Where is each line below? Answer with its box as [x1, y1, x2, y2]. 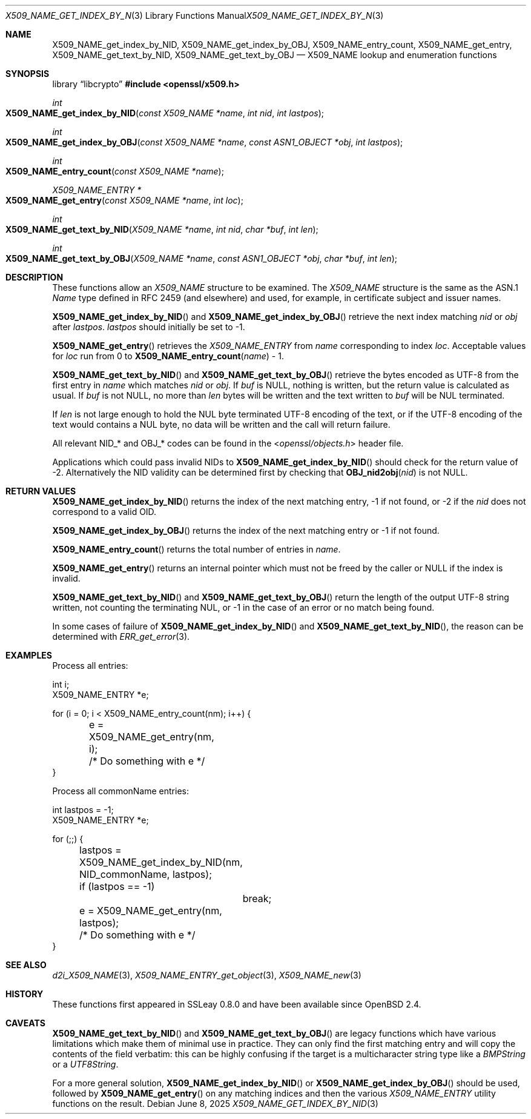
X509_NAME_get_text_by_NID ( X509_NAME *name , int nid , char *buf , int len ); [5, 224, 318, 234]
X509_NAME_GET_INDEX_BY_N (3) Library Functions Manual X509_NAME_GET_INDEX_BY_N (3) [5, 10, 384, 21]
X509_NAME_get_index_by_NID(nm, [79, 856, 243, 868]
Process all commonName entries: [52, 786, 189, 796]
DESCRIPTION [5, 272, 64, 282]
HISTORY [5, 989, 44, 999]
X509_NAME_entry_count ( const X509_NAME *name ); [5, 166, 224, 176]
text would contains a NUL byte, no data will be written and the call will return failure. [52, 419, 391, 430]
